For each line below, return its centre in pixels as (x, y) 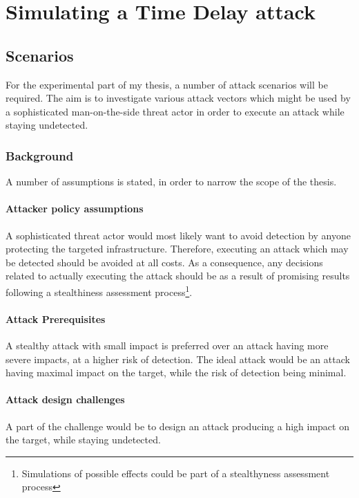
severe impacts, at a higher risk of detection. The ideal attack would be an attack (178, 359)
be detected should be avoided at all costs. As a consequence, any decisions (164, 262)
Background (40, 155)
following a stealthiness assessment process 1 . (99, 290)
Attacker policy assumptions (75, 209)
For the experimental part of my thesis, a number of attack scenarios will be (167, 84)
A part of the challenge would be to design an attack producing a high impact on (177, 426)
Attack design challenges (65, 399)
